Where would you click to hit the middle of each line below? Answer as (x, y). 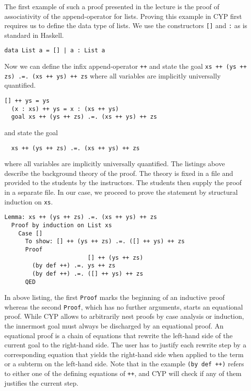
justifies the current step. (41, 383)
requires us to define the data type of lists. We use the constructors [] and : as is (126, 25)
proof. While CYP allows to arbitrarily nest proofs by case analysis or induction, (124, 316)
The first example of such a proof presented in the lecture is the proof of (112, 6)
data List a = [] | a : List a (55, 51)
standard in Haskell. (34, 35)
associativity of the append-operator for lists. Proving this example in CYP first (123, 16)
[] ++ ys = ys (27, 101)
